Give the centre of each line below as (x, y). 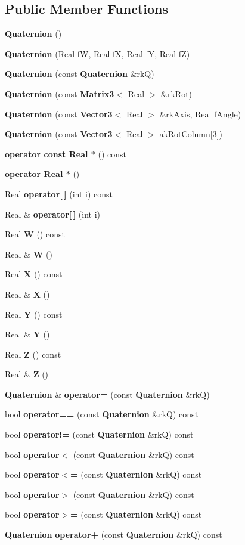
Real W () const (35, 234)
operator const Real (46, 154)
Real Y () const (34, 314)
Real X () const (34, 274)
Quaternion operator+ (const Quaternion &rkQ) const (114, 535)
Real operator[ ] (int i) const (59, 193)
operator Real (34, 174)
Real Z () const (33, 354)
